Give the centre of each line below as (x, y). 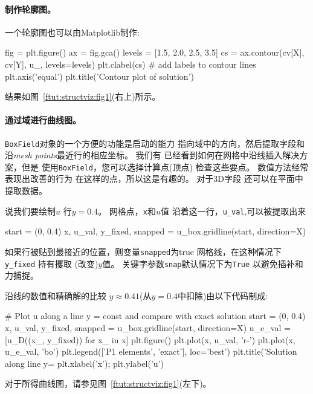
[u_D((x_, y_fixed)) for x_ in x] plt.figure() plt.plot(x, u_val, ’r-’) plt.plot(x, (150, 339)
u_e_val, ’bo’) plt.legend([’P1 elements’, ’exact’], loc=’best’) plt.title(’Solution (151, 351)
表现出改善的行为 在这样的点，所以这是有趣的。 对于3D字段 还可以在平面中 (154, 179)
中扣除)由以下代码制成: (223, 295)
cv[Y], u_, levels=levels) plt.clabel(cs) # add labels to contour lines (131, 64)
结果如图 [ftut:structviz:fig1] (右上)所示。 (83, 96)
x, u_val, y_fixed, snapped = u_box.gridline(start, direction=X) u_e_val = (148, 328)
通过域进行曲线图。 (43, 120)
